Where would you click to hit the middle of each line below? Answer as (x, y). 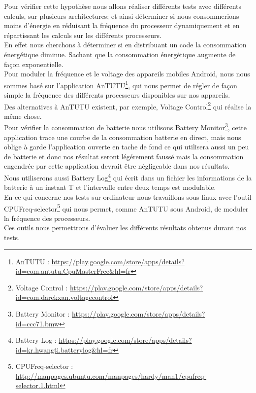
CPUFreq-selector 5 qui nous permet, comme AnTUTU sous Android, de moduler (126, 208)
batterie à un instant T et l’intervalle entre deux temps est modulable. (110, 187)
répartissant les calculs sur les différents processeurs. (83, 35)
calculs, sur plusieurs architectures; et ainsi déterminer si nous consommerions (122, 16)
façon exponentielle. (34, 64)
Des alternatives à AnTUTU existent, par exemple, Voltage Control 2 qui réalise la (128, 106)
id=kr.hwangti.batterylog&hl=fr (64, 349)
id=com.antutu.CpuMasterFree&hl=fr (73, 271)
